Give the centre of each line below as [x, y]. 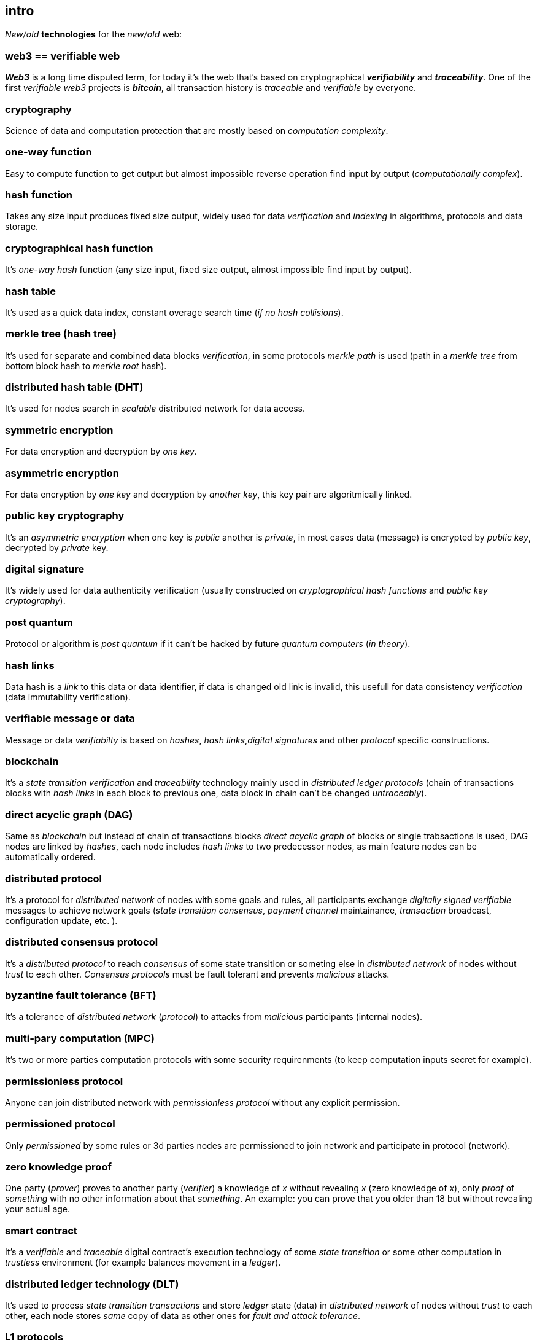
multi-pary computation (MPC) [80, 1038]
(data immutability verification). [68, 697]
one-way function [48, 152]
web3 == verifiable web [63, 56]
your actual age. [38, 1209]
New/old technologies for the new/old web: [94, 34]
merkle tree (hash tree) [61, 334]
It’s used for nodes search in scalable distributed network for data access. [155, 409]
